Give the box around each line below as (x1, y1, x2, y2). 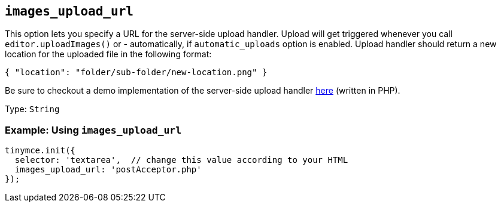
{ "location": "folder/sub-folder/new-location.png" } (5, 67, 268, 78)
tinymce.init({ (5, 146, 76, 156)
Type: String (5, 104, 60, 115)
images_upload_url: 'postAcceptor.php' (14, 165, 202, 175)
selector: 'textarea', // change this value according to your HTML (14, 155, 348, 165)
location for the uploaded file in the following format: (5, 49, 212, 60)
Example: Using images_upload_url (5, 123, 182, 136)
